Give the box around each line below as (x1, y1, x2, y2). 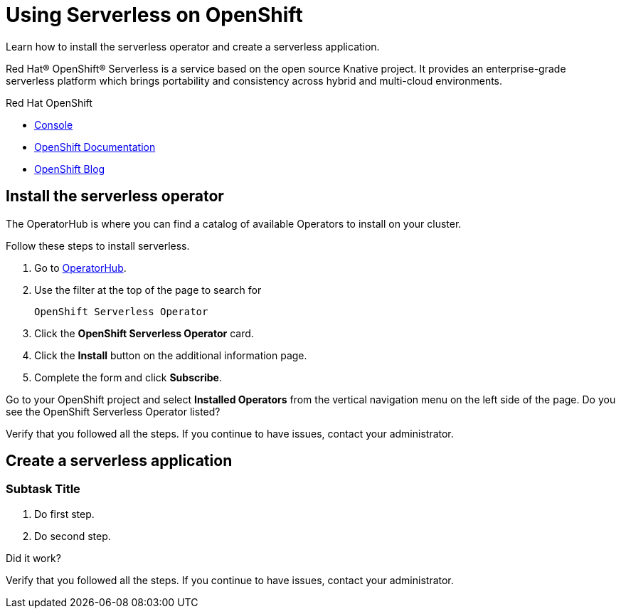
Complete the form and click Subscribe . (34, 371, 222, 383)
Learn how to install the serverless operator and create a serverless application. (6, 40, 380, 53)
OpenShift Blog (34, 162, 105, 175)
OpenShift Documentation (34, 140, 156, 153)
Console (34, 118, 73, 131)
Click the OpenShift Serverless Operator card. (34, 327, 254, 339)
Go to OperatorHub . (34, 261, 127, 274)
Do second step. (34, 529, 111, 542)
